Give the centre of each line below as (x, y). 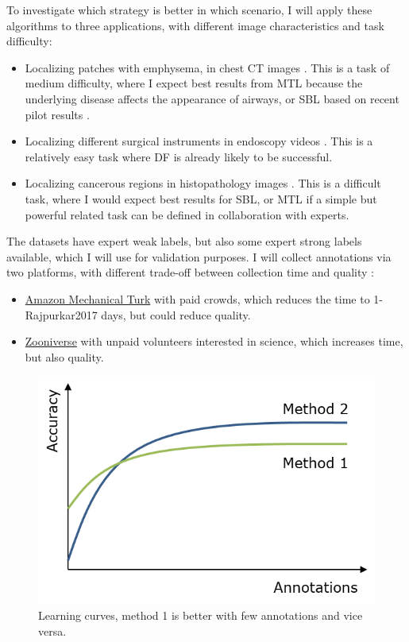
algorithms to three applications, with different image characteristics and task (195, 25)
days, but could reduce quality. (176, 314)
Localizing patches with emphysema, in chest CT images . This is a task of (207, 67)
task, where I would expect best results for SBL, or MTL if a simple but (201, 198)
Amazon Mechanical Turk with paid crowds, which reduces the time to (197, 298)
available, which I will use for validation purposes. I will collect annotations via (199, 256)
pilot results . (57, 114)
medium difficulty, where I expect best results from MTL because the (194, 83)
